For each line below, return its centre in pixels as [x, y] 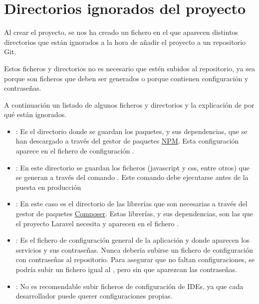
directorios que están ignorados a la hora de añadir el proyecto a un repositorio [125, 42]
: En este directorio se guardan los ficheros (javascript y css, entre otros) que [132, 167]
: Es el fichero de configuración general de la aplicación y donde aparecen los [132, 240]
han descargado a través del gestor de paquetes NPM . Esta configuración [127, 141]
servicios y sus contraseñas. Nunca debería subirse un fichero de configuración [134, 249]
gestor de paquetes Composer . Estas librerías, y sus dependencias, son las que [134, 214]
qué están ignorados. [35, 114]
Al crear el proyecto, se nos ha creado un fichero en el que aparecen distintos [121, 32]
